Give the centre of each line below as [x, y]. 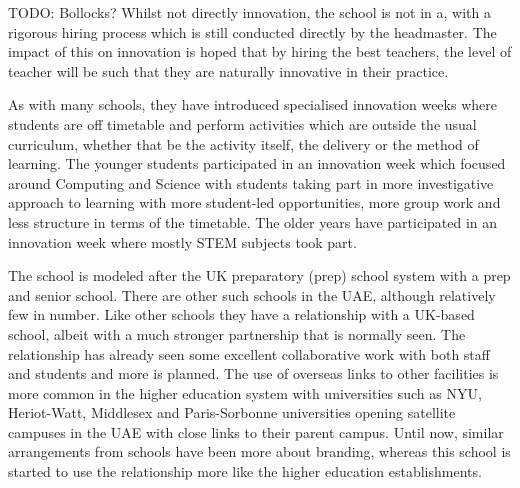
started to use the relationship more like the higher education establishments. [245, 471]
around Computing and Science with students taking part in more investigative [251, 182]
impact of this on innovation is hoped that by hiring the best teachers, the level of [260, 51]
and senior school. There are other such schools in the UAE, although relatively [252, 294]
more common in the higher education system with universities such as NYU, [245, 392]
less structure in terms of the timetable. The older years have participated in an [253, 221]
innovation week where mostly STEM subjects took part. [182, 241]
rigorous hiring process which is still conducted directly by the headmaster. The [252, 31]
